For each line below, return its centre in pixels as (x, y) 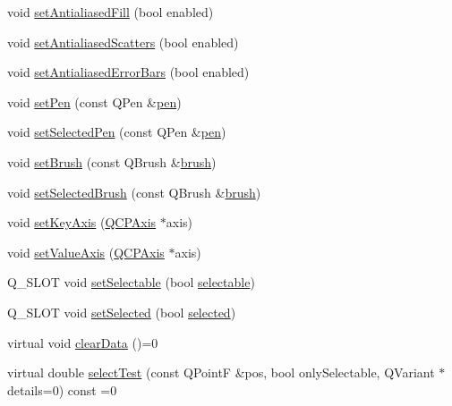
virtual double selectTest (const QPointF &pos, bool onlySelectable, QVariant (221, 372)
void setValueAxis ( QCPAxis (86, 252)
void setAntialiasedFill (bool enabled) (111, 12)
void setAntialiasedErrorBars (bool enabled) (128, 72)
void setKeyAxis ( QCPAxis (82, 222)
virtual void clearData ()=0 (83, 342)
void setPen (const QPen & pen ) (94, 101)
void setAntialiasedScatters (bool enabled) (123, 42)
